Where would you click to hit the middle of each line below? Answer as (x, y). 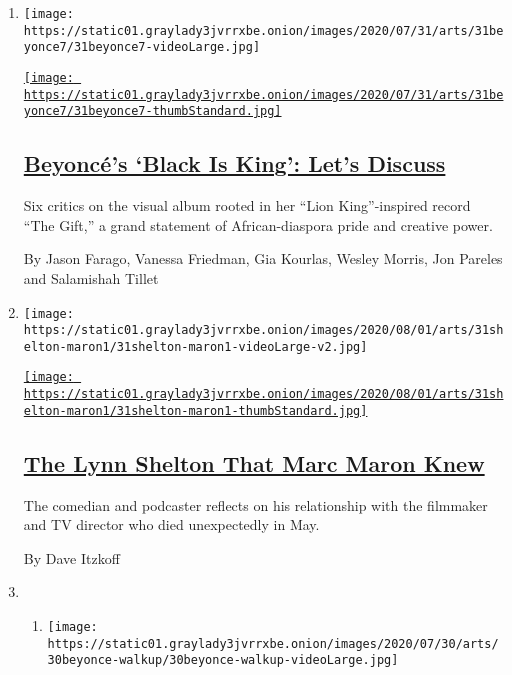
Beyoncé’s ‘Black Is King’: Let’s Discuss (234, 163)
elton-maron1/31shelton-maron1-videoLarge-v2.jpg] (195, 346)
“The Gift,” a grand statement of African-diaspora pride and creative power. (258, 224)
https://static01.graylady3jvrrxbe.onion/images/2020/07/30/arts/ (273, 643)
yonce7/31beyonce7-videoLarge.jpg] (142, 47)
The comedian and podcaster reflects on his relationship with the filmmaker (255, 504)
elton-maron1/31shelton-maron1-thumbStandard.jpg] (195, 410)
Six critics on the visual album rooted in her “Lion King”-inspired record (247, 205)
